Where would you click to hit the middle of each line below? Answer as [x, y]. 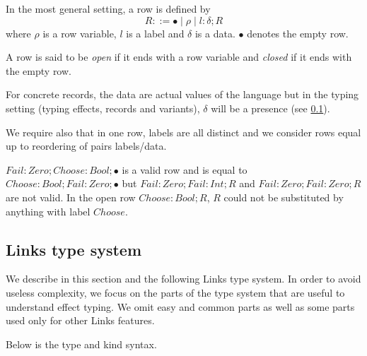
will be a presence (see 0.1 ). [270, 108]
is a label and [155, 33]
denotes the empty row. [298, 33]
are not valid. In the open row [71, 197]
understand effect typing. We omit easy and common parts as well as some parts [180, 306]
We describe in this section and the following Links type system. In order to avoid [183, 279]
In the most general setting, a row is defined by [108, 8]
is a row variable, [80, 33]
